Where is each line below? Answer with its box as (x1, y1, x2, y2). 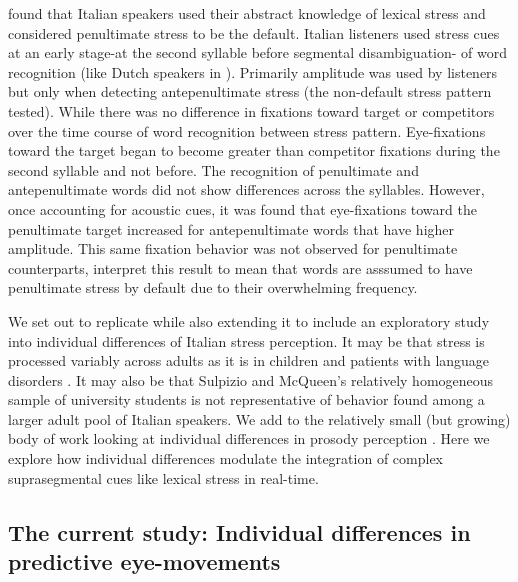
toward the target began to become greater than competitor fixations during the (8, 140, 500, 161)
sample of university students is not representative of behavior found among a (8, 389, 485, 410)
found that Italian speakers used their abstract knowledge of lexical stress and (8, 3, 486, 23)
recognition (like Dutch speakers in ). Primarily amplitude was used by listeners (8, 61, 498, 82)
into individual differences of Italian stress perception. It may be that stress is (8, 330, 485, 351)
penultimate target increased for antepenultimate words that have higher (8, 218, 455, 239)
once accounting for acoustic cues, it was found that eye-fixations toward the (8, 198, 477, 219)
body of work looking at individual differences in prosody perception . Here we (8, 428, 490, 449)
